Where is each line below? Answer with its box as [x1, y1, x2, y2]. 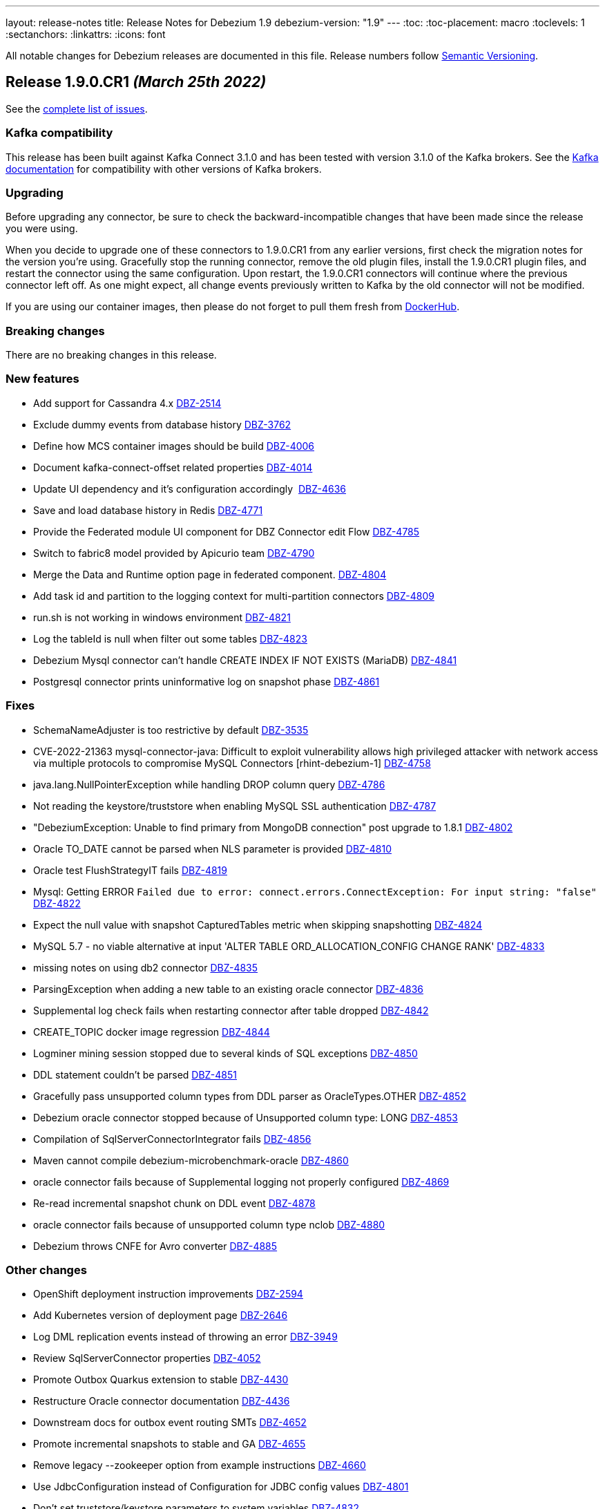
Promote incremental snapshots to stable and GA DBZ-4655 [33, 1438, 306, 1450]
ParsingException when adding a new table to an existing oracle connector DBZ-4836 [33, 983, 424, 995]
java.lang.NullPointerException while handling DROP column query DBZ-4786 [33, 778, 385, 790]
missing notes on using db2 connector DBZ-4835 [33, 961, 258, 974]
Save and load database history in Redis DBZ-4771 [33, 504, 263, 516]
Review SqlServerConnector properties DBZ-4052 [33, 1352, 261, 1365]
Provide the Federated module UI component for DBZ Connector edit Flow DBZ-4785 [33, 525, 420, 538]
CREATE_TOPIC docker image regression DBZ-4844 [33, 1025, 270, 1038]
